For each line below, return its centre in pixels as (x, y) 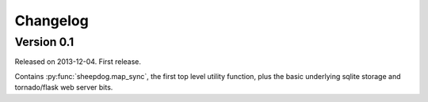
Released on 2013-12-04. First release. (78, 62)
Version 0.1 (44, 42)
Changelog (52, 21)
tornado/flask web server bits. (64, 88)
